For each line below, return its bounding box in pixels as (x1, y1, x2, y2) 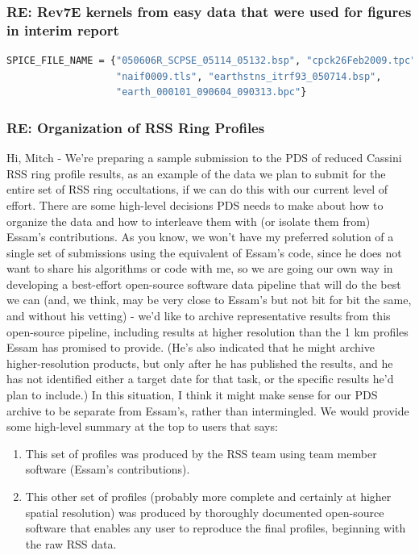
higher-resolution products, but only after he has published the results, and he (6, 354, 393, 371)
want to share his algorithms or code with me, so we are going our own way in (6, 260, 393, 277)
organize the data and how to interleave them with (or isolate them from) (6, 212, 371, 229)
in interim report (6, 19, 119, 40)
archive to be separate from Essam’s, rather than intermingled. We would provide (6, 402, 409, 419)
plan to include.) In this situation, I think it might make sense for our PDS (6, 386, 378, 403)
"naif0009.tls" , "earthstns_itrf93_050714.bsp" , (116, 70, 382, 82)
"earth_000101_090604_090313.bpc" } (116, 86, 307, 98)
